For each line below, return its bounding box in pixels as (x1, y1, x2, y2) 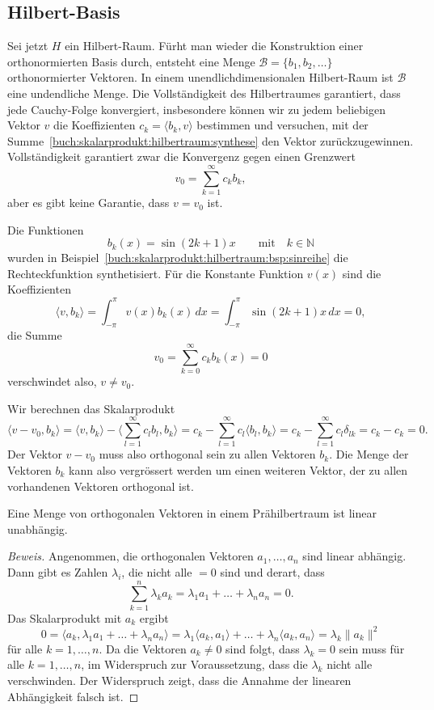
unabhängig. (7, 520, 68, 537)
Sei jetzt (7, 37, 48, 54)
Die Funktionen (7, 221, 84, 238)
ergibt (139, 609, 169, 626)
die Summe (7, 327, 62, 344)
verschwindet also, (7, 373, 97, 390)
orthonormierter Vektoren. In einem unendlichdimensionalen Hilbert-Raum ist (7, 69, 394, 86)
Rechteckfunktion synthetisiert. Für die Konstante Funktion (7, 264, 304, 281)
